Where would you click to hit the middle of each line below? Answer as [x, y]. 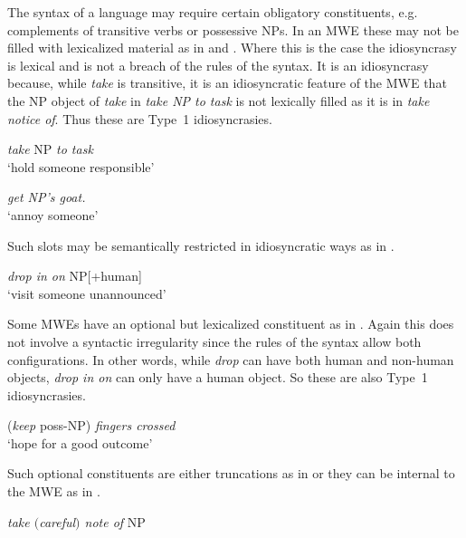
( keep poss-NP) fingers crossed [91, 425]
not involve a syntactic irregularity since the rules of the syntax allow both [214, 341]
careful [57, 521]
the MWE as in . [54, 491]
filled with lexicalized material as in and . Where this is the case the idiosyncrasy [232, 48]
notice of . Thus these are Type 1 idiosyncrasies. [140, 118]
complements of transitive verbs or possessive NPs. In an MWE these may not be [233, 29]
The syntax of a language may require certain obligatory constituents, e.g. [213, 12]
